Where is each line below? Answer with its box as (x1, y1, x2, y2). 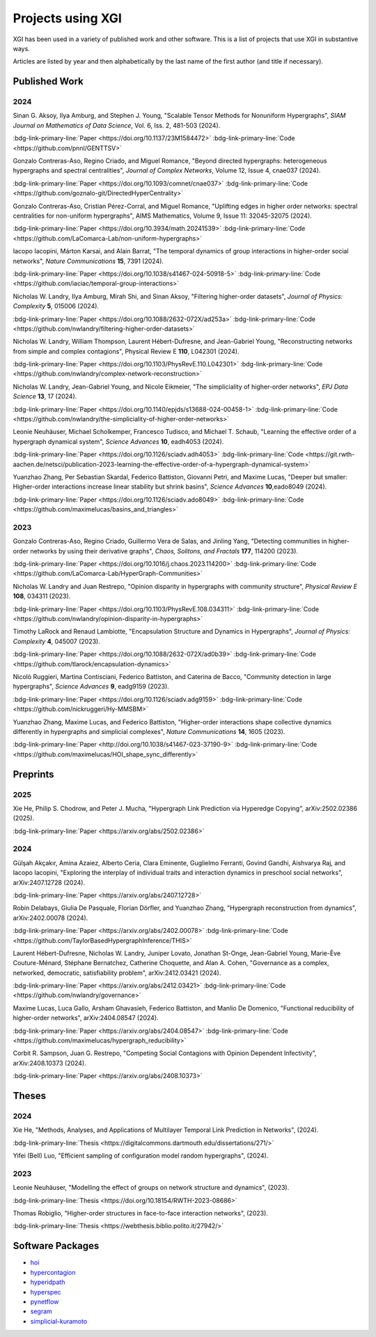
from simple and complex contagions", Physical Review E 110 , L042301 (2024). (13, 347, 240, 355)
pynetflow (30, 1297, 59, 1306)
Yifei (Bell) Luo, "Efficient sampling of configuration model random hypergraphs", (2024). (13, 1151, 269, 1160)
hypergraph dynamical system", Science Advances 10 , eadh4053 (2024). (13, 437, 224, 446)
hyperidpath (30, 1278, 65, 1287)
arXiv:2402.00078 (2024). (13, 913, 88, 922)
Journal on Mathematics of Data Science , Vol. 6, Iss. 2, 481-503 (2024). (13, 121, 221, 129)
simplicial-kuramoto (30, 1317, 88, 1325)
